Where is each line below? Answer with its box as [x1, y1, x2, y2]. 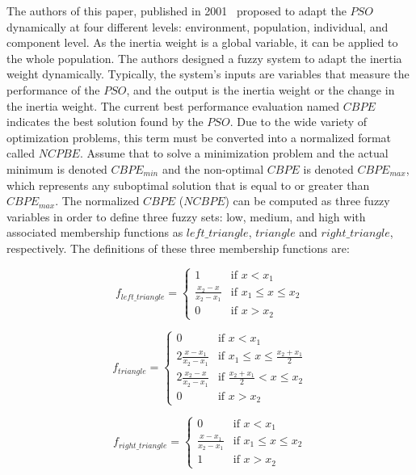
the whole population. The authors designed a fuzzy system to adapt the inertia [6, 49, 402, 66]
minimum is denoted [6, 160, 107, 177]
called [6, 145, 35, 162]
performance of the [6, 81, 100, 98]
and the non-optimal [162, 160, 264, 177]
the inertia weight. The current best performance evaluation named [6, 97, 340, 114]
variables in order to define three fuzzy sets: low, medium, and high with [6, 208, 366, 225]
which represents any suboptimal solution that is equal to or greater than [6, 176, 370, 193]
